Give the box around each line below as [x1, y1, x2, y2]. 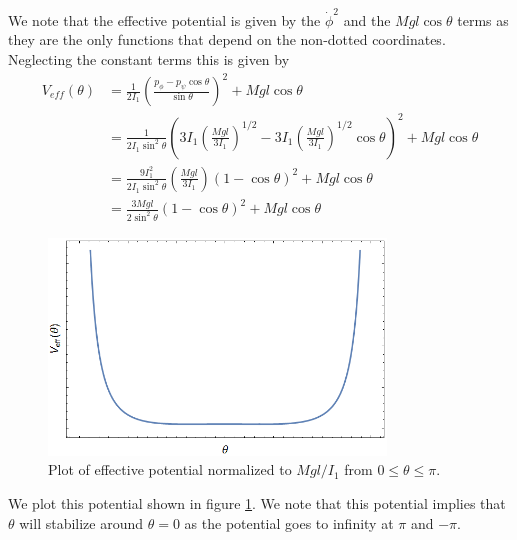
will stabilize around [19, 512, 144, 533]
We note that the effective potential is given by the [8, 9, 321, 30]
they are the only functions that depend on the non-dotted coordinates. [8, 29, 446, 50]
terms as [457, 9, 509, 30]
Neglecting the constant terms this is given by [8, 48, 290, 69]
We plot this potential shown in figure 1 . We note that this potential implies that [8, 492, 506, 513]
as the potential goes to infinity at [184, 512, 394, 533]
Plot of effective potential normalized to [48, 459, 292, 480]
